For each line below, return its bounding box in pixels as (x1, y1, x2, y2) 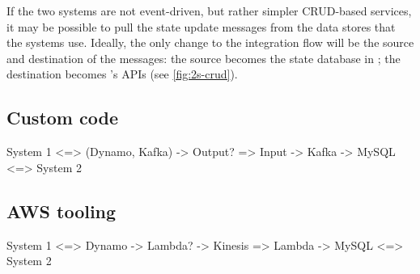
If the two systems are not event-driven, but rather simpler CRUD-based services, (6, 2, 412, 19)
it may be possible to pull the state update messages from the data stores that (6, 18, 396, 35)
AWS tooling (6, 198, 117, 223)
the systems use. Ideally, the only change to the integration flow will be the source (6, 34, 414, 51)
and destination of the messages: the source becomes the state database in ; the (6, 49, 401, 66)
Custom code (6, 105, 118, 130)
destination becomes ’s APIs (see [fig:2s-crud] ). (6, 65, 238, 82)
